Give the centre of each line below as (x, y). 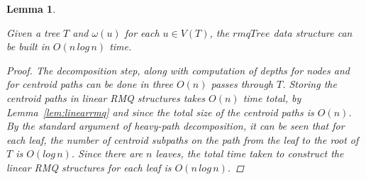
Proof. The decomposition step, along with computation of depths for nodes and (178, 70)
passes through (242, 84)
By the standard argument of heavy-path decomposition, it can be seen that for (176, 126)
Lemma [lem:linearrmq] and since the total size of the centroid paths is (160, 112)
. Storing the (310, 84)
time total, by (272, 97)
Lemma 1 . (31, 9)
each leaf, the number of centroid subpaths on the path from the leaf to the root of (183, 139)
